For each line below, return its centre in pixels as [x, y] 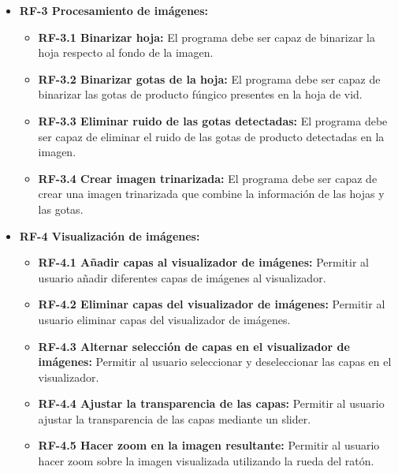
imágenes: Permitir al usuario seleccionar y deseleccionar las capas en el [215, 362]
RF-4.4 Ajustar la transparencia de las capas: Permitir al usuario [211, 403]
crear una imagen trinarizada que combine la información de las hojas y [211, 194]
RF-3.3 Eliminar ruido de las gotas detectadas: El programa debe [213, 120]
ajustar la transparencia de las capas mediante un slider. [175, 418]
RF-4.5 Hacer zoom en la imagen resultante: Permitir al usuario [209, 445]
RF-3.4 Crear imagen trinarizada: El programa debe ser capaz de [208, 178]
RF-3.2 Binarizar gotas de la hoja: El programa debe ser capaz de [209, 78]
